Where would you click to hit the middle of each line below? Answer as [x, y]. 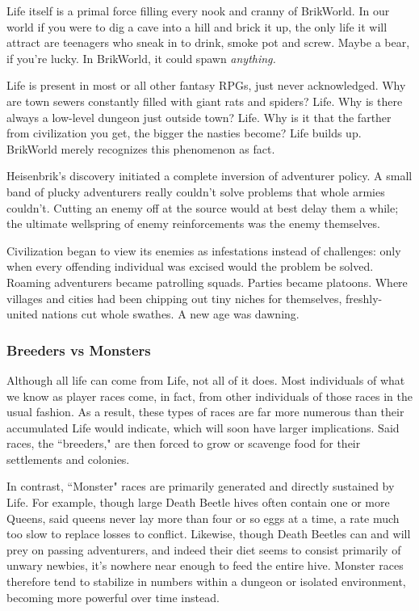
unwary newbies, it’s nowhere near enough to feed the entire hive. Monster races [205, 565]
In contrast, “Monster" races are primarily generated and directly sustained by [201, 486]
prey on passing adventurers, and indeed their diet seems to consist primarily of [204, 549]
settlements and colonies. [68, 459]
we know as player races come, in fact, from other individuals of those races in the [209, 396]
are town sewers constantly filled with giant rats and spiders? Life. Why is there [205, 101]
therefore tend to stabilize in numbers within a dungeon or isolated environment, [206, 582]
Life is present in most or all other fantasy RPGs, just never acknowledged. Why [206, 85]
